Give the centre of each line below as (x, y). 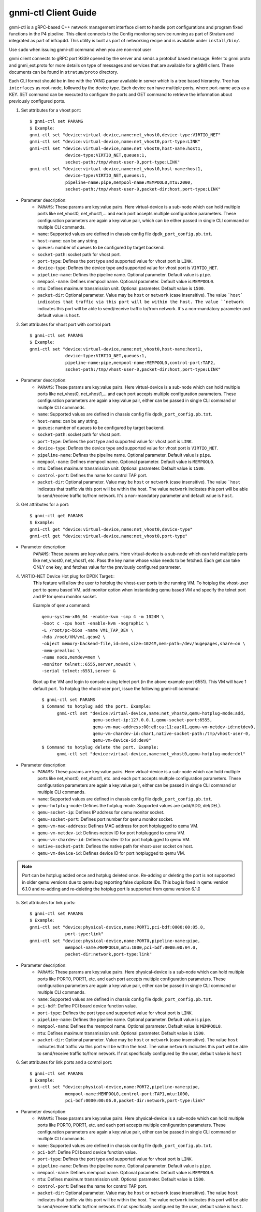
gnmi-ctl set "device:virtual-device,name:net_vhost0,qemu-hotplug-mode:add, (151, 713)
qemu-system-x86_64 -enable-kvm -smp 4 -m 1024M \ (103, 616)
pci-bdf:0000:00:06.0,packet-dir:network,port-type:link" (135, 1101)
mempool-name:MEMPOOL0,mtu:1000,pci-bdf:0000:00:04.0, (132, 947)
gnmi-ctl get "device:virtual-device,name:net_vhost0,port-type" (109, 536)
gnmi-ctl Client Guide (53, 13)
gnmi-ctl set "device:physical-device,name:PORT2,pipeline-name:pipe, (115, 1087)
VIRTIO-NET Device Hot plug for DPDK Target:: (68, 576)
